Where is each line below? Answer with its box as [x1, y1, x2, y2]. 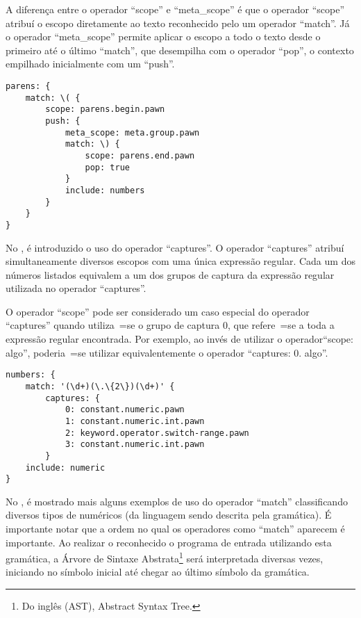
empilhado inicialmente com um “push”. [6, 56, 175, 71]
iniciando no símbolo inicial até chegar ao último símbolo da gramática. [6, 564, 310, 579]
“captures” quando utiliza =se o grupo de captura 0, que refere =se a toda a [6, 318, 335, 332]
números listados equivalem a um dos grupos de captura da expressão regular [6, 267, 335, 282]
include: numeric [25, 462, 106, 473]
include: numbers [65, 185, 145, 195]
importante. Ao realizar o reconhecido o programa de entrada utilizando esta [6, 535, 332, 549]
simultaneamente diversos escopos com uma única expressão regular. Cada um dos [6, 254, 355, 268]
